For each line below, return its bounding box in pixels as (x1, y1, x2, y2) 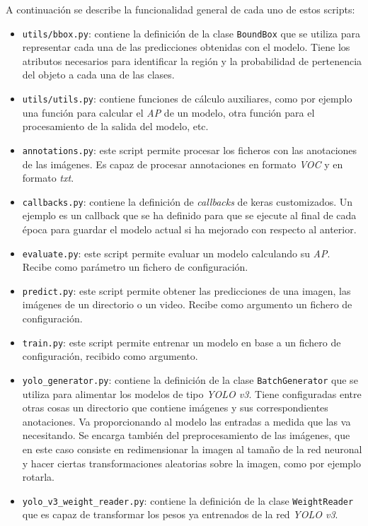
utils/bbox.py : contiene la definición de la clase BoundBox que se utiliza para (22, 25, 360, 40)
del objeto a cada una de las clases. (22, 67, 175, 82)
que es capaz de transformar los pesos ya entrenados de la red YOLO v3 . (22, 507, 338, 522)
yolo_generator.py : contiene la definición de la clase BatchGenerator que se (22, 372, 358, 387)
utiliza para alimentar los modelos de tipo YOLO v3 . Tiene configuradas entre (22, 386, 362, 401)
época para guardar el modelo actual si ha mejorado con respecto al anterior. (22, 221, 357, 236)
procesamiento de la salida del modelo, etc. (22, 119, 209, 134)
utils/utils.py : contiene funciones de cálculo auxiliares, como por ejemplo (22, 91, 352, 106)
